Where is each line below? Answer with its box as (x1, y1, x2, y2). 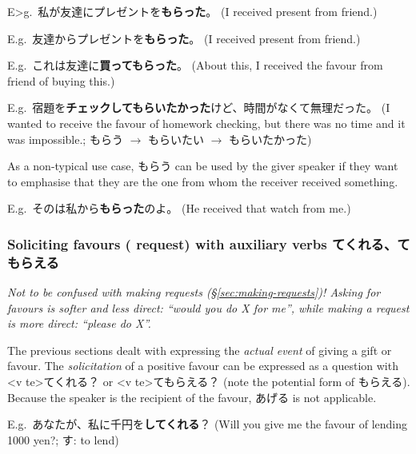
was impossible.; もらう (7, 130, 123, 147)
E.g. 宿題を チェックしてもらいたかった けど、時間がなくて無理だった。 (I (7, 99, 390, 116)
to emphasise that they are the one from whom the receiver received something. (7, 173, 398, 189)
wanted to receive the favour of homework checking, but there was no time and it (7, 114, 406, 131)
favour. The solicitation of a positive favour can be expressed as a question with (7, 357, 398, 374)
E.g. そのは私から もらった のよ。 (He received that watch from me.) (7, 200, 351, 217)
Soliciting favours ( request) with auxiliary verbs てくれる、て (7, 233, 410, 253)
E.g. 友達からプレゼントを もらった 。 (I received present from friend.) (7, 30, 361, 46)
